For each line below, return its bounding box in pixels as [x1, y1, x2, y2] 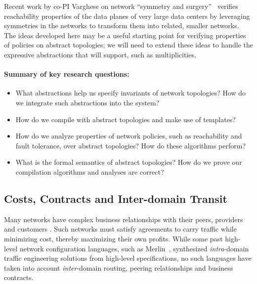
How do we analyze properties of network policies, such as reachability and [15, 131, 242, 141]
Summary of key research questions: [4, 69, 129, 79]
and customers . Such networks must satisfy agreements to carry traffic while [4, 224, 237, 234]
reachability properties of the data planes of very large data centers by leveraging [4, 10, 250, 21]
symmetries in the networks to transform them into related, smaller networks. [4, 20, 239, 31]
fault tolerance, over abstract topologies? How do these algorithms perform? [15, 140, 246, 150]
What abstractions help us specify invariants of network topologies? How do [15, 88, 246, 98]
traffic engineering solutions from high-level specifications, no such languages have [4, 253, 252, 263]
